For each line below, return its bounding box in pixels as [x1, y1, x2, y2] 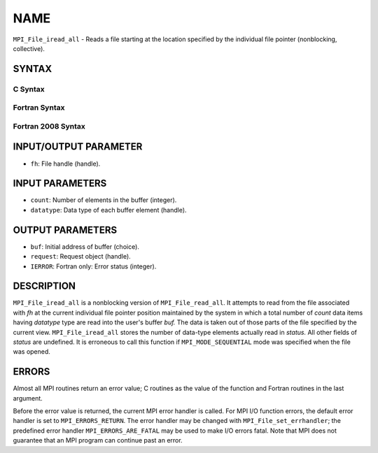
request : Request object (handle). [30, 252, 131, 261]
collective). [13, 44, 45, 52]
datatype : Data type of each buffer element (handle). [30, 206, 187, 214]
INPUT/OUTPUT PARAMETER [13, 141, 143, 153]
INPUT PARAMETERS [13, 178, 107, 189]
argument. [13, 394, 43, 402]
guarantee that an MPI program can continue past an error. [13, 436, 183, 445]
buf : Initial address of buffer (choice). [30, 242, 140, 251]
